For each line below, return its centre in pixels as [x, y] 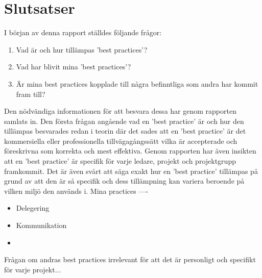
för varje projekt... [33, 269]
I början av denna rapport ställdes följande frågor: [83, 32]
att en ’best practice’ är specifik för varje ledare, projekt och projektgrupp [120, 161]
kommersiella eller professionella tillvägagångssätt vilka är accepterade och [121, 141]
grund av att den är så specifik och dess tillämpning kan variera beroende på [124, 181]
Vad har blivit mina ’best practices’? [74, 67]
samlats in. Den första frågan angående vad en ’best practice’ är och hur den [124, 121]
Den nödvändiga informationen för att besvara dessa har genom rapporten [120, 111]
